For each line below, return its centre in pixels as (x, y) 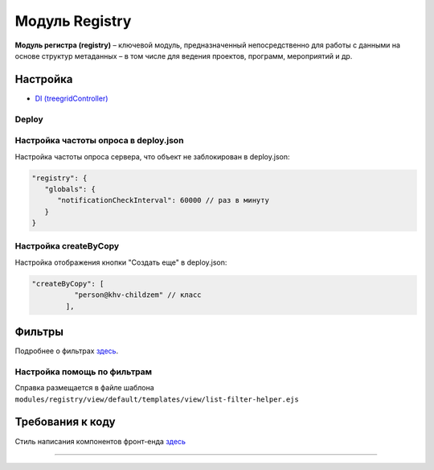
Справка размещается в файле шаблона (84, 388)
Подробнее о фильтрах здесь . (67, 351)
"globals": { (70, 189)
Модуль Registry (73, 21)
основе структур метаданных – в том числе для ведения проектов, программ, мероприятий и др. (184, 56)
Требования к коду (65, 422)
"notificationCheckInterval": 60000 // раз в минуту (163, 200)
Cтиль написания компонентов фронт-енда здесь (100, 441)
